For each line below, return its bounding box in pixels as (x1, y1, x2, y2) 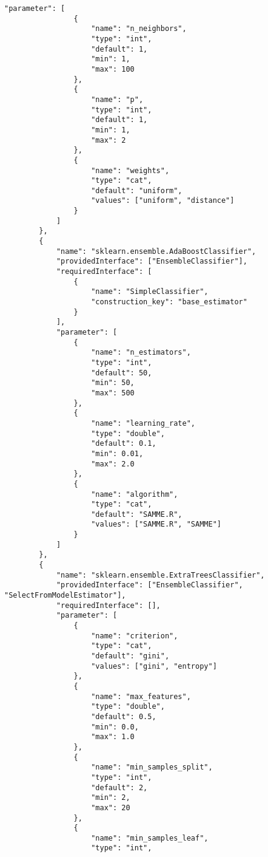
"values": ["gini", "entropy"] (91, 661, 217, 671)
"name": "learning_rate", (91, 418, 195, 428)
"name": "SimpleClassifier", (91, 287, 209, 296)
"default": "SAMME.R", (91, 510, 183, 519)
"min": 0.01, (91, 449, 144, 458)
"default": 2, (91, 783, 148, 792)
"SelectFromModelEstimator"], (4, 591, 126, 600)
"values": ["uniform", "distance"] (91, 196, 235, 205)
